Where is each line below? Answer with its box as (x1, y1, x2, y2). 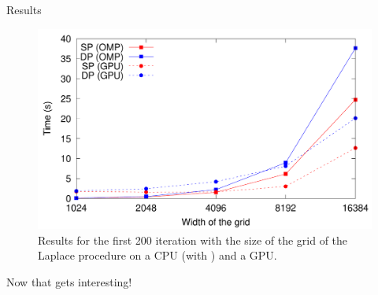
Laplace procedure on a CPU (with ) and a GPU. (38, 247, 277, 264)
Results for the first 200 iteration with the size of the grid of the (38, 231, 348, 248)
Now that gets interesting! (6, 274, 132, 290)
